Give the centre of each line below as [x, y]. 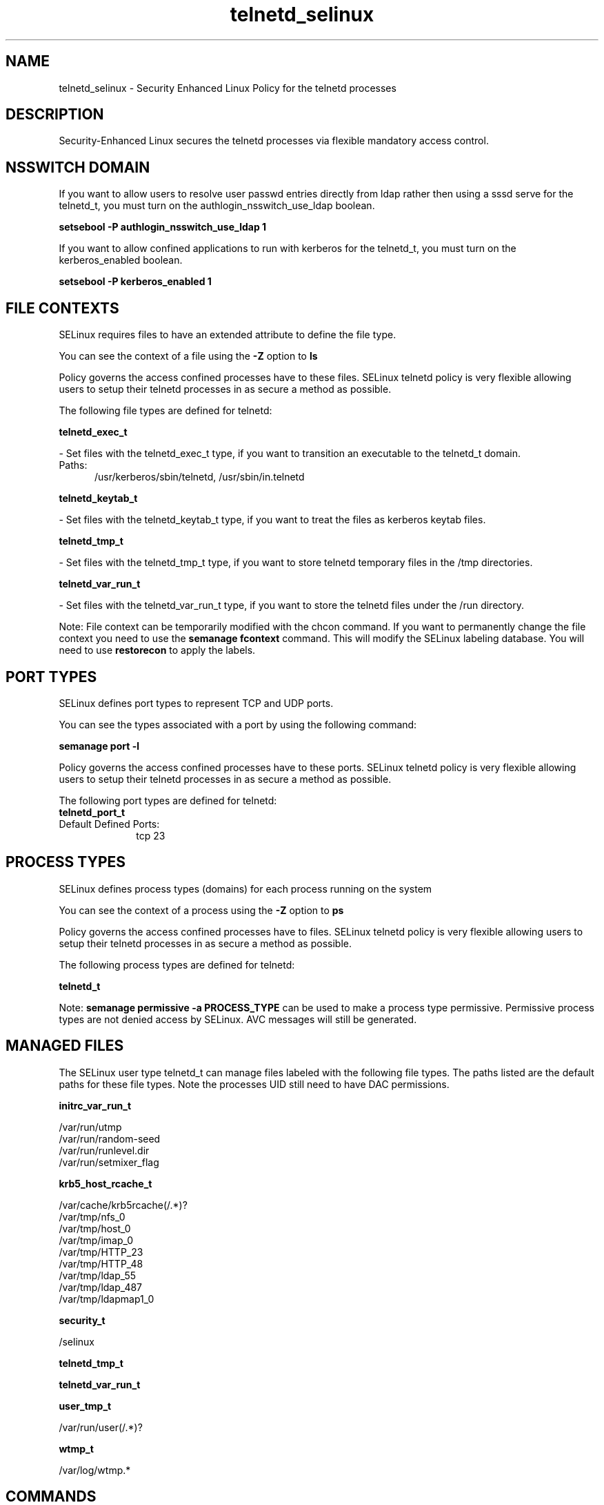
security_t [82, 1320]
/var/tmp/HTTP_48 [101, 1263]
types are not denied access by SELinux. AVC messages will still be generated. [238, 1019]
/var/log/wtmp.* [95, 1470]
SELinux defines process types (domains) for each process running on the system [245, 889]
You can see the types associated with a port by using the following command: [238, 724]
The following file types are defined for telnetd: [165, 411]
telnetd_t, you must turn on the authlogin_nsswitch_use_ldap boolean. [217, 206]
